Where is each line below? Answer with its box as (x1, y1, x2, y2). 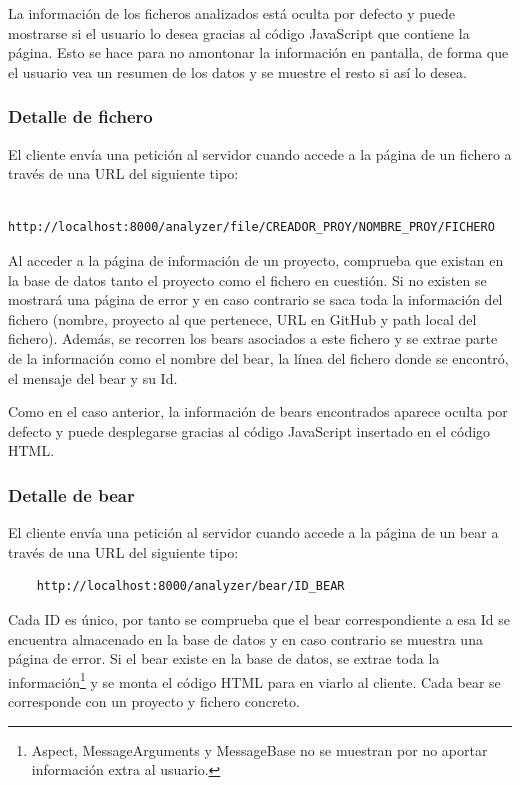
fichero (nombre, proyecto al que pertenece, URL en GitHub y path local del (8, 308, 477, 329)
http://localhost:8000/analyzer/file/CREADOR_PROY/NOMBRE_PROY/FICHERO (8, 220, 495, 235)
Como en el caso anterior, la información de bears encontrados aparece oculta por (8, 401, 508, 422)
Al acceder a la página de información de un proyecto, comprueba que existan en (8, 249, 504, 270)
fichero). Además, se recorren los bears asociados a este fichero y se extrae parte (8, 328, 498, 349)
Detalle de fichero (8, 104, 153, 129)
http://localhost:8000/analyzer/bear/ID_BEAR (36, 579, 345, 594)
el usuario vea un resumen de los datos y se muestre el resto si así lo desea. (8, 61, 467, 82)
